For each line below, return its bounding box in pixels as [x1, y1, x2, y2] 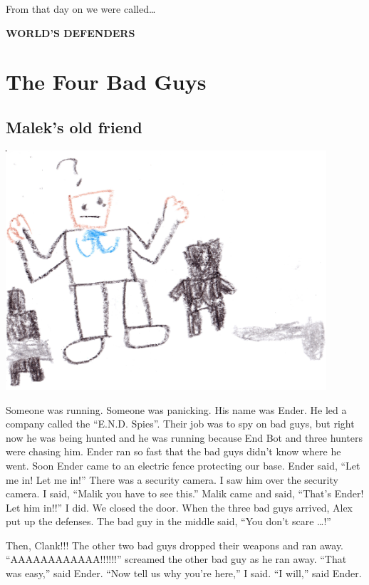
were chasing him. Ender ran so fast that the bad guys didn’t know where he [6, 444, 341, 459]
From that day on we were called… [6, 1, 156, 16]
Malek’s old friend [6, 115, 142, 138]
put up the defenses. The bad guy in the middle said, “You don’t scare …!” [6, 514, 331, 529]
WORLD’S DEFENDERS [6, 25, 135, 40]
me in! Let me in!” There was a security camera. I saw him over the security [6, 472, 338, 487]
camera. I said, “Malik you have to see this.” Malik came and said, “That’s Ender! [6, 486, 364, 501]
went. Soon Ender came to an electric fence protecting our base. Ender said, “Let [6, 457, 360, 472]
